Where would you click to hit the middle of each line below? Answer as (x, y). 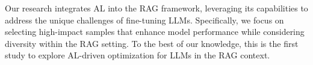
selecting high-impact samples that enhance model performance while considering (155, 32)
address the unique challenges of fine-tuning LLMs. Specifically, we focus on (144, 20)
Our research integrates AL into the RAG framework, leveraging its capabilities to (156, 8)
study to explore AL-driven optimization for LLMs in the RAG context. (138, 55)
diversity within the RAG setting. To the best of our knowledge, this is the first (152, 43)
